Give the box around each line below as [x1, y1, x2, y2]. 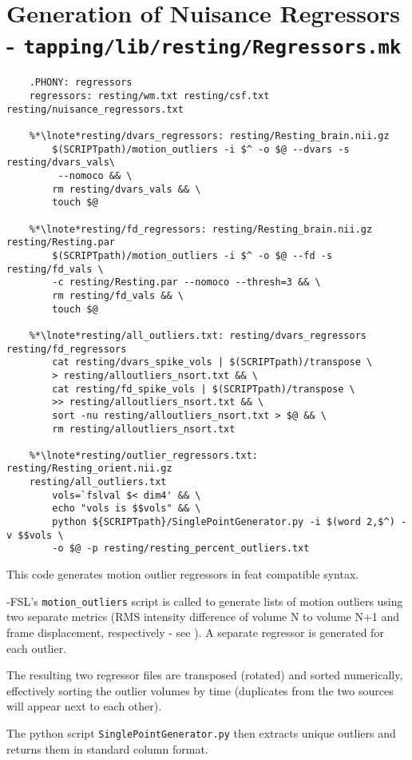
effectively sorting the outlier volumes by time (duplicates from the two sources [6, 682, 394, 698]
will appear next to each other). [6, 698, 162, 714]
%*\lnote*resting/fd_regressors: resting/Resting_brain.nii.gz [29, 223, 373, 235]
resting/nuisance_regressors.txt [6, 103, 184, 115]
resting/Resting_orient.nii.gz [6, 463, 172, 475]
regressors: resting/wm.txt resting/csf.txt [29, 90, 270, 102]
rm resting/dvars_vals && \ [52, 183, 201, 195]
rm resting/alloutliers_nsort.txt [52, 423, 236, 435]
